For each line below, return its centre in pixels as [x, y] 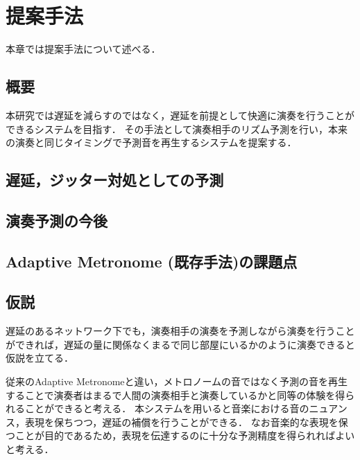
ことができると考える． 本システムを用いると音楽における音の [167, 408]
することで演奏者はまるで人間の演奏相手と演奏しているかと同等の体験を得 [175, 395]
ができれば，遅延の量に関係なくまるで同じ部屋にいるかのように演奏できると [180, 344]
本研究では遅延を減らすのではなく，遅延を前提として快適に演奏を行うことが [180, 115]
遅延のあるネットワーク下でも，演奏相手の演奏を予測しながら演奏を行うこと [180, 331]
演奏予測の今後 [57, 220]
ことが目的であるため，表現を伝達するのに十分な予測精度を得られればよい [185, 435]
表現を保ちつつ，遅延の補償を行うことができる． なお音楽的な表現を [181, 422]
